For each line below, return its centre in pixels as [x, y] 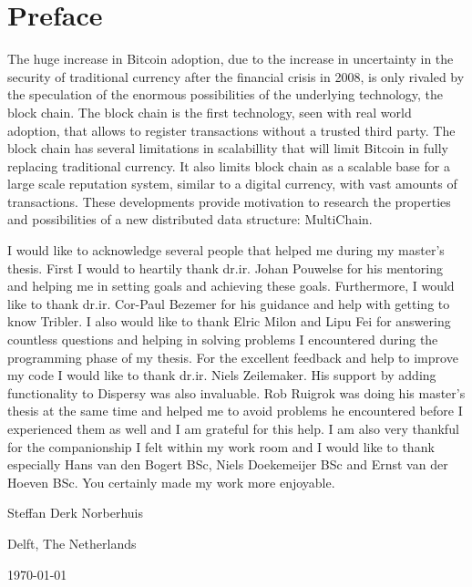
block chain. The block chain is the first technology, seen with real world [210, 112]
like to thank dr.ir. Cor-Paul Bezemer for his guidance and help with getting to [229, 303]
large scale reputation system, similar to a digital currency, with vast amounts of [232, 184]
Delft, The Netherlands [72, 543]
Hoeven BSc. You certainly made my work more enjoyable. [171, 482]
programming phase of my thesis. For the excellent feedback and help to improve [233, 357]
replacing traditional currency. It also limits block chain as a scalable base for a [229, 165]
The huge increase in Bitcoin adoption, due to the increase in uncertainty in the [231, 59]
